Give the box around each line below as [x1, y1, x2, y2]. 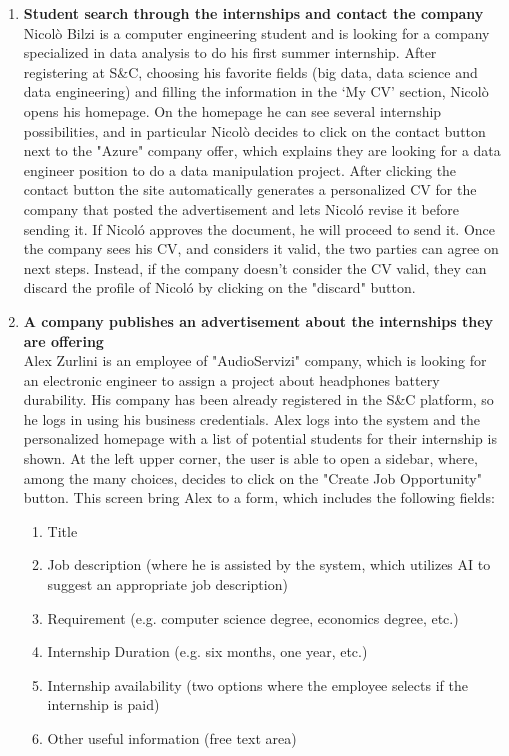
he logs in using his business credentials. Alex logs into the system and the [23, 408, 480, 429]
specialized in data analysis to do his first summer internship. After [23, 42, 437, 63]
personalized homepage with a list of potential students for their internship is [23, 428, 497, 449]
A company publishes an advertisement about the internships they [23, 310, 494, 331]
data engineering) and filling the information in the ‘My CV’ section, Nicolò [23, 81, 489, 102]
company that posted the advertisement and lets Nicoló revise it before [23, 198, 459, 219]
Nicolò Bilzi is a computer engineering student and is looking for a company [23, 22, 490, 43]
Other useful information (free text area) [47, 728, 297, 748]
